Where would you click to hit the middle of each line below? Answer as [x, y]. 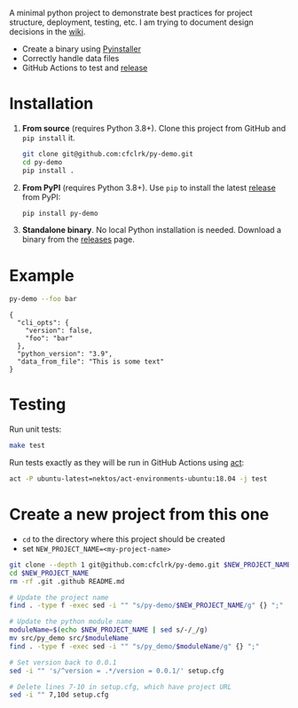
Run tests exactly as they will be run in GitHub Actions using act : [127, 463]
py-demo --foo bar [43, 299]
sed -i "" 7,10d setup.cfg [59, 695]
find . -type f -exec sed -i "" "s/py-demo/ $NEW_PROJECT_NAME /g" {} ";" [146, 606]
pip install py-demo [60, 213]
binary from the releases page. [78, 240]
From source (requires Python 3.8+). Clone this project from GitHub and [154, 128]
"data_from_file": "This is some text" [91, 362]
